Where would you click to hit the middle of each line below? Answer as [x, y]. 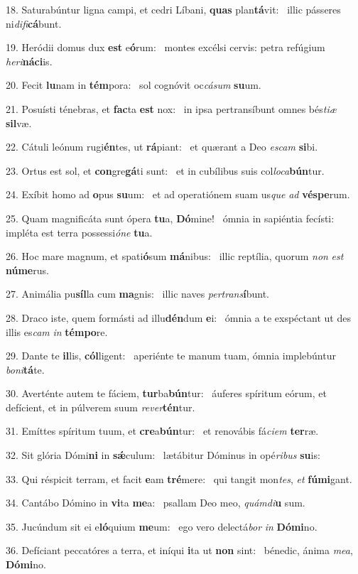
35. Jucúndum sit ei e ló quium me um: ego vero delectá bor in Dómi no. [162, 526]
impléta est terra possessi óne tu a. [79, 232]
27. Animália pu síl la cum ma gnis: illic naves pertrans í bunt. [137, 294]
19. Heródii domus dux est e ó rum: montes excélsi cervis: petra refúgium [166, 47]
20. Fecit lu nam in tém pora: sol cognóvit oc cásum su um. [134, 85]
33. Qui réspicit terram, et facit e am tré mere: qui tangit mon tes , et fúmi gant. [179, 478]
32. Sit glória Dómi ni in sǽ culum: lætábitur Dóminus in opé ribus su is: [163, 455]
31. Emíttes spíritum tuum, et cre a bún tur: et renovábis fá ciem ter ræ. [162, 431]
